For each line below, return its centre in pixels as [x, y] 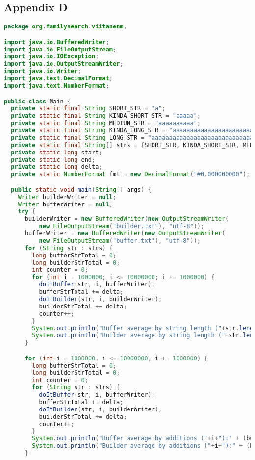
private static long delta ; [57, 167]
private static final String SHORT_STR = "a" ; [88, 109]
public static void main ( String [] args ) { [81, 190]
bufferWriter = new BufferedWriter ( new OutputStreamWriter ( [125, 234]
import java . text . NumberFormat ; [57, 86]
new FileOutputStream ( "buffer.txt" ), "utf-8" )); [120, 241]
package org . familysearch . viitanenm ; [65, 27]
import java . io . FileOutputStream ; [60, 49]
